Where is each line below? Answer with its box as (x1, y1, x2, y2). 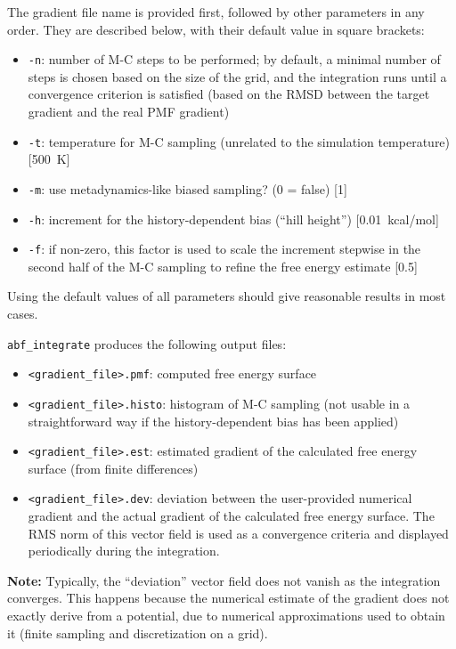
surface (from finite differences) (28, 458, 199, 477)
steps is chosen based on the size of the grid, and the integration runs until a (28, 67, 447, 85)
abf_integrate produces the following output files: (7, 334, 287, 353)
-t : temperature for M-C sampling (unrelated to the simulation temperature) (28, 132, 451, 150)
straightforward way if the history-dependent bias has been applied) (28, 411, 399, 430)
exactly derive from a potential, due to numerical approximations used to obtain (7, 606, 445, 625)
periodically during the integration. (28, 541, 220, 560)
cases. (7, 304, 38, 323)
